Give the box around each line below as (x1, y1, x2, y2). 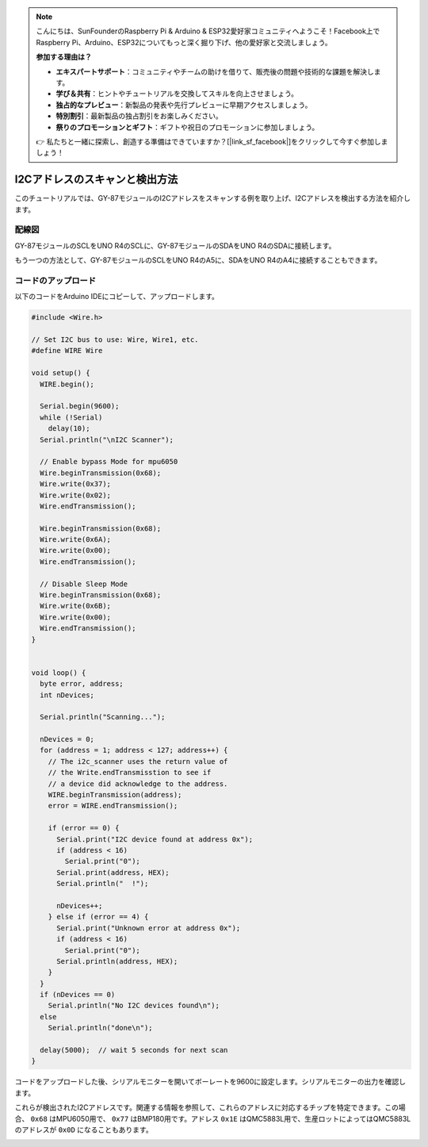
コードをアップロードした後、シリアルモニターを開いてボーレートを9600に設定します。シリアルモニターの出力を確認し (14, 1077, 406, 1087)
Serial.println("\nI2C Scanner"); (40, 435, 174, 444)
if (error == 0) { (48, 823, 120, 833)
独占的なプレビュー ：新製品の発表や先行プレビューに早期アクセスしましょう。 (55, 100, 312, 109)
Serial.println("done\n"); (48, 1023, 154, 1033)
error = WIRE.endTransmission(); (48, 801, 178, 811)
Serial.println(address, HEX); (56, 957, 178, 965)
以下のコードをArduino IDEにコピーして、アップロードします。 (14, 292, 220, 301)
